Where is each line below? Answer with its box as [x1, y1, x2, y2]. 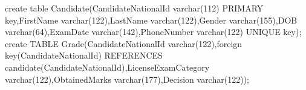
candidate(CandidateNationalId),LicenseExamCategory [5, 60, 210, 73]
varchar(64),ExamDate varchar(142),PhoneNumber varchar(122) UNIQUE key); [5, 25, 302, 38]
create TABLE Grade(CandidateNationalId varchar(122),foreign [5, 37, 243, 50]
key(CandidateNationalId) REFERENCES [5, 49, 163, 62]
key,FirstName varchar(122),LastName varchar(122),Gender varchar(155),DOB [5, 13, 298, 26]
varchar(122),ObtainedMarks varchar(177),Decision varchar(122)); [5, 72, 249, 85]
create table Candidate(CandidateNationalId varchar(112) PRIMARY [5, 2, 264, 14]
